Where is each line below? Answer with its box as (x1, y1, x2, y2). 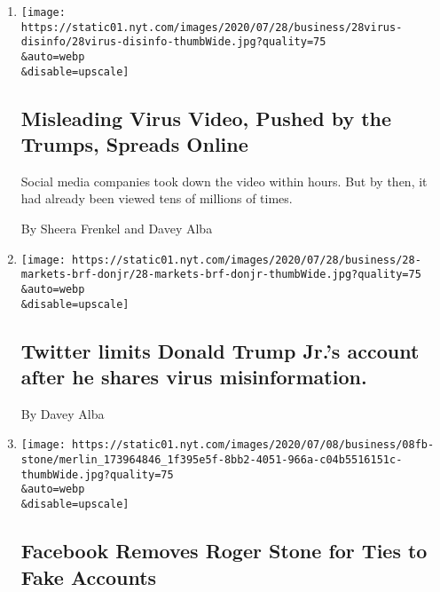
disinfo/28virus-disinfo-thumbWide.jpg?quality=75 (20, 36, 326, 49)
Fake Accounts (20, 563, 157, 590)
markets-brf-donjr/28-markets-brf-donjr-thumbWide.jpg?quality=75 (20, 268, 421, 281)
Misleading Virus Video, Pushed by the (20, 104, 392, 131)
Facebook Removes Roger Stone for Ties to (20, 537, 428, 564)
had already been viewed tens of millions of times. (20, 189, 293, 208)
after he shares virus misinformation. (20, 363, 367, 391)
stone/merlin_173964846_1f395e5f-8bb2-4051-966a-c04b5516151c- (20, 454, 403, 467)
